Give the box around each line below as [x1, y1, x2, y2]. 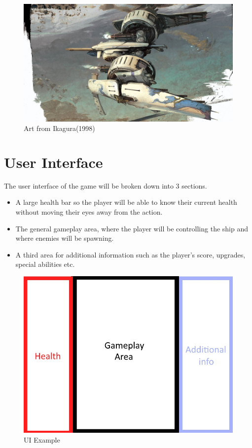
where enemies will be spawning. [15, 233, 114, 243]
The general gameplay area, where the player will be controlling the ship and [15, 223, 249, 233]
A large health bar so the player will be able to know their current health [15, 197, 237, 207]
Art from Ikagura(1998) [24, 123, 95, 133]
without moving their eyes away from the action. [15, 207, 163, 217]
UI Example [24, 434, 60, 445]
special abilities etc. [15, 259, 75, 269]
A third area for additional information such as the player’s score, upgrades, [15, 249, 246, 259]
